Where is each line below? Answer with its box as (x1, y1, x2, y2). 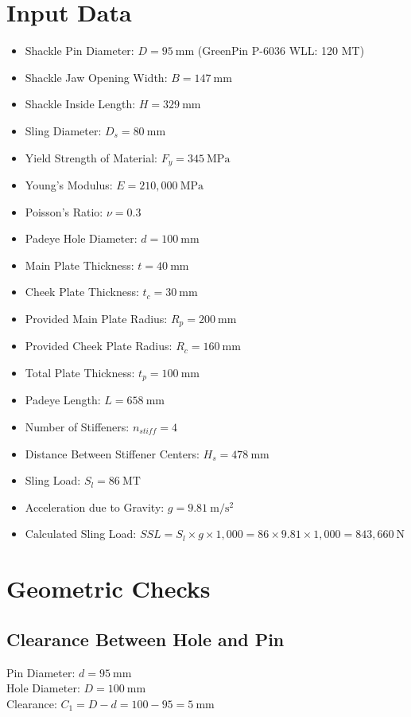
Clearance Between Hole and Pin (6, 626, 285, 651)
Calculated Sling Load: (25, 525, 137, 542)
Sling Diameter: (25, 122, 102, 138)
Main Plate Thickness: (25, 256, 134, 273)
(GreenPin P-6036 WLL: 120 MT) (197, 42, 365, 59)
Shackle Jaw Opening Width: (25, 68, 168, 85)
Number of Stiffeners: (25, 419, 130, 435)
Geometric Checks (6, 572, 211, 605)
